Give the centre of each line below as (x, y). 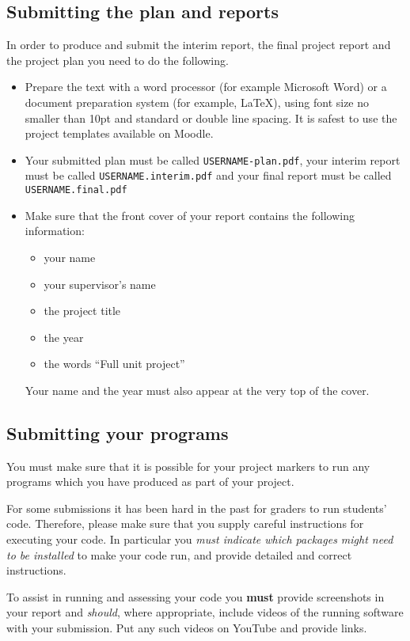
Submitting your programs (118, 432)
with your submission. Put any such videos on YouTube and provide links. (187, 628)
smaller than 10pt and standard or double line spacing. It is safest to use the (211, 118)
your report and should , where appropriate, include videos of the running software (205, 612)
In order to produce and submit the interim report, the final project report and (199, 45)
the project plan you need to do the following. (118, 60)
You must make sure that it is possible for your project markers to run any (188, 466)
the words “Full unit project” (114, 364)
